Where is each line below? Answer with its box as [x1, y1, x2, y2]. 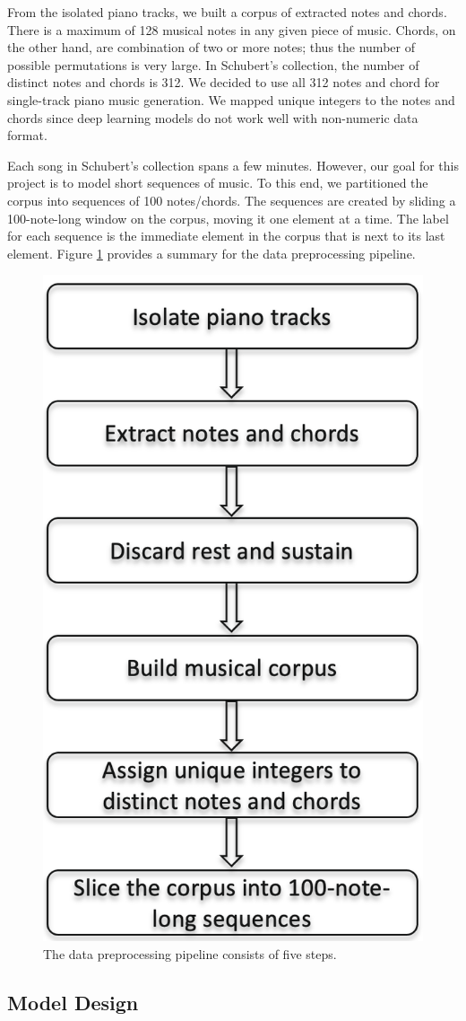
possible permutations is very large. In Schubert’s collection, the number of [7, 55, 419, 74]
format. [7, 126, 47, 145]
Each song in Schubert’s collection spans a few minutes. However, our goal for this [7, 155, 460, 174]
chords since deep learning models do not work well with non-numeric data [7, 108, 419, 127]
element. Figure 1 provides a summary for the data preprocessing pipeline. [7, 243, 416, 262]
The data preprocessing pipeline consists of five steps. [43, 945, 337, 964]
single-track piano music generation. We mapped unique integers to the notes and [7, 90, 455, 109]
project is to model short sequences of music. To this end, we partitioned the [7, 173, 428, 192]
